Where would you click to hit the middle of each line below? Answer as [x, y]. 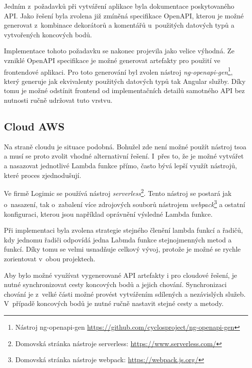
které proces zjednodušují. [43, 175]
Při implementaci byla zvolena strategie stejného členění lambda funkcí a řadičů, [124, 230]
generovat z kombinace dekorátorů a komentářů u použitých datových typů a [119, 25]
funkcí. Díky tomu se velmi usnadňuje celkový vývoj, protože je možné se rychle [122, 249]
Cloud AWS [34, 126]
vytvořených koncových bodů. [48, 34]
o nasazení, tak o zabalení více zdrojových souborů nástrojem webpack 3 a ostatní [125, 204]
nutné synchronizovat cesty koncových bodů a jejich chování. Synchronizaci [115, 284]
